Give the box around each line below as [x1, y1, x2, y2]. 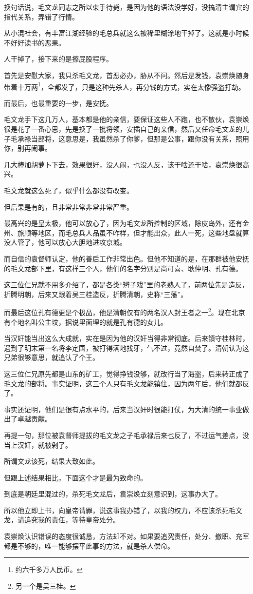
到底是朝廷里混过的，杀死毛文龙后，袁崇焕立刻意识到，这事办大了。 [4, 489, 222, 499]
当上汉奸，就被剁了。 [4, 439, 72, 450]
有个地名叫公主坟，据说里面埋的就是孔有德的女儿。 [4, 317, 167, 327]
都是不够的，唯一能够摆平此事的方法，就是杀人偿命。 [4, 540, 174, 551]
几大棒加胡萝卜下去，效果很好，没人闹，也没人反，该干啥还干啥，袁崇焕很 [4, 159, 242, 169]
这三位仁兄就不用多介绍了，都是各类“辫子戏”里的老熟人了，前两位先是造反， [4, 279, 249, 290]
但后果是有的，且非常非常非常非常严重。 [4, 201, 133, 212]
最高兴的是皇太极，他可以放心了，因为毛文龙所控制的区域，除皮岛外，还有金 [4, 218, 249, 228]
